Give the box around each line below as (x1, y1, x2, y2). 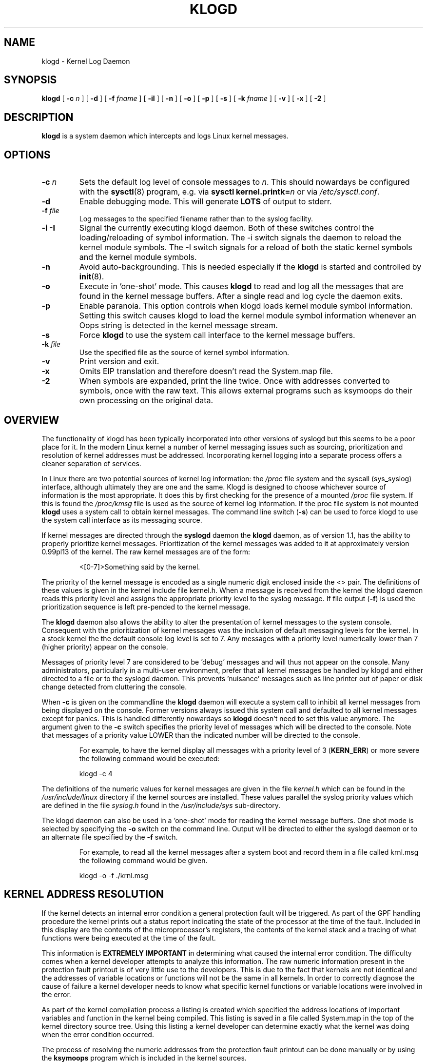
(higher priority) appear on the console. (41, 642, 168, 651)
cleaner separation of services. (41, 459, 141, 468)
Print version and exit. (79, 356, 159, 367)
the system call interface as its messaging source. (41, 515, 202, 524)
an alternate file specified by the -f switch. (41, 832, 178, 841)
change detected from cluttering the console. (41, 682, 187, 691)
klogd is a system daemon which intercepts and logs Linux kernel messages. (41, 132, 289, 140)
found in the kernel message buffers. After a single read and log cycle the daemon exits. (79, 291, 403, 301)
